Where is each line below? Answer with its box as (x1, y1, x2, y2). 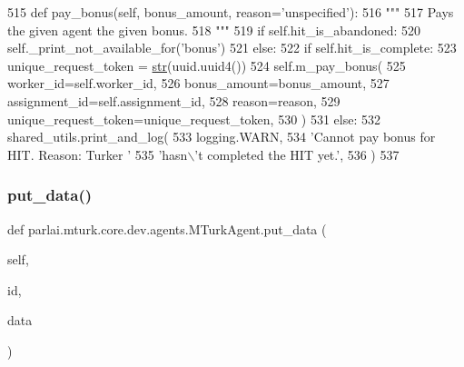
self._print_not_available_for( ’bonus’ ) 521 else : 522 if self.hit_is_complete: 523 (7, 38, 457, 57)
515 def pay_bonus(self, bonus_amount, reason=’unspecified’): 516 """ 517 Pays (7, 3, 454, 21)
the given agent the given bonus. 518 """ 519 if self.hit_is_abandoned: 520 (7, 20, 421, 39)
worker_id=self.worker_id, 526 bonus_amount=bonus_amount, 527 (7, 74, 390, 93)
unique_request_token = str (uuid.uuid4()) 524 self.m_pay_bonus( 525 (7, 55, 406, 74)
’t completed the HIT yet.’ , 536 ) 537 (194, 144, 400, 164)
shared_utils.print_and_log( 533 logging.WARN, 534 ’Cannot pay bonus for (7, 127, 436, 146)
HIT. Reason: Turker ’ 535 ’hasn (7, 144, 188, 164)
